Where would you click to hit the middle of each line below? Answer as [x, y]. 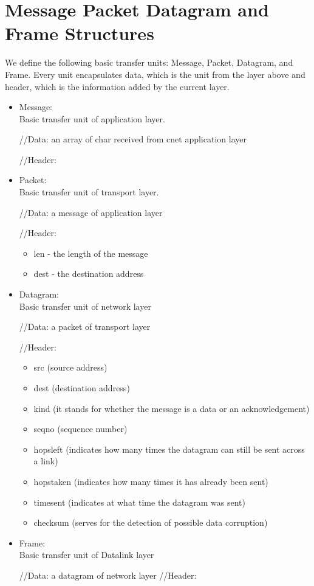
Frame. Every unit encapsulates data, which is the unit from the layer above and [155, 74]
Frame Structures [80, 33]
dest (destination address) [82, 388]
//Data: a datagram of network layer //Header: [108, 575]
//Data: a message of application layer [91, 212]
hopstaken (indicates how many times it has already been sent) [151, 481]
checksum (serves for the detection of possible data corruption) [151, 522]
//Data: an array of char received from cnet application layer [133, 139]
